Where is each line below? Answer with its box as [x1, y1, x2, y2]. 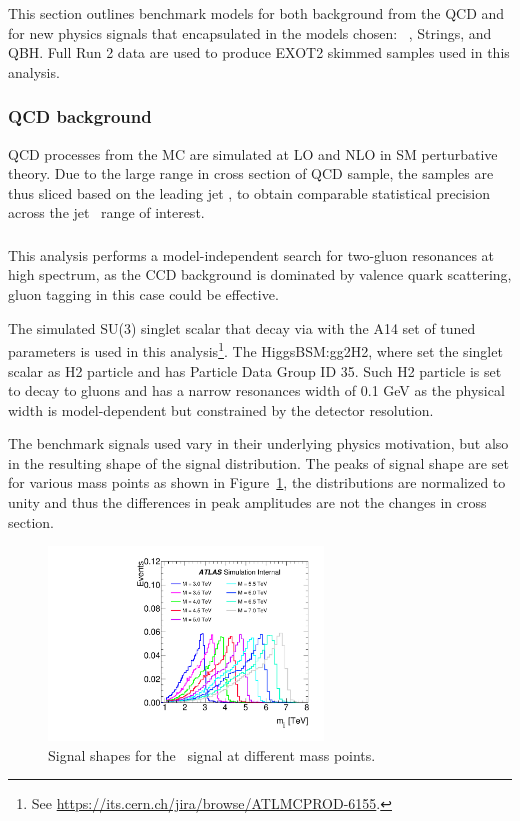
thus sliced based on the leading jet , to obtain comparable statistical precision [8, 182, 490, 203]
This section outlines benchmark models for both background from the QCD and [8, 3, 505, 23]
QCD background [8, 104, 152, 129]
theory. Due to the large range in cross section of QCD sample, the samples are [8, 163, 494, 184]
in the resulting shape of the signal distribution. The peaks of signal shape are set [8, 452, 509, 473]
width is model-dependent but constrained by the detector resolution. [8, 399, 434, 420]
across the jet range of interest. [8, 202, 205, 223]
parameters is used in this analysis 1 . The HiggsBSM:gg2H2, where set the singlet [8, 338, 503, 361]
